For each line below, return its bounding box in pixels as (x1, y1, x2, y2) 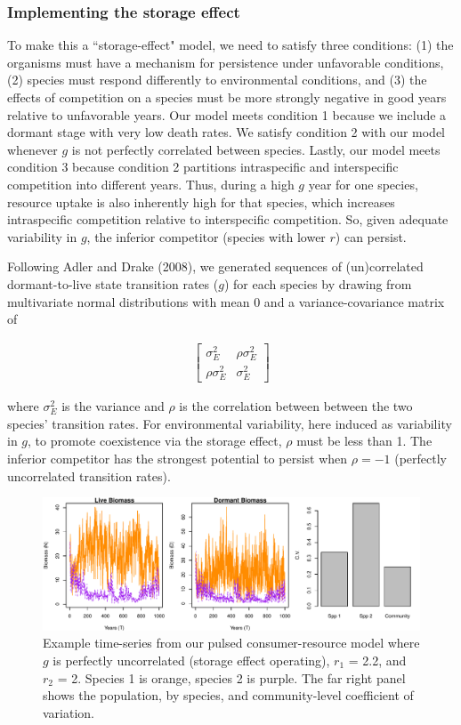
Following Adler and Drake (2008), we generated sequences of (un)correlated (7, 257, 424, 276)
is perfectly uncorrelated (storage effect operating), (53, 650, 330, 669)
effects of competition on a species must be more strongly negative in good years (7, 88, 447, 106)
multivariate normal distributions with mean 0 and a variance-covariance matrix (7, 292, 445, 310)
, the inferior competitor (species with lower (86, 227, 326, 246)
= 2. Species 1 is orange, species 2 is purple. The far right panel (57, 668, 406, 687)
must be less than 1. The (296, 431, 433, 450)
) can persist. (335, 227, 407, 246)
